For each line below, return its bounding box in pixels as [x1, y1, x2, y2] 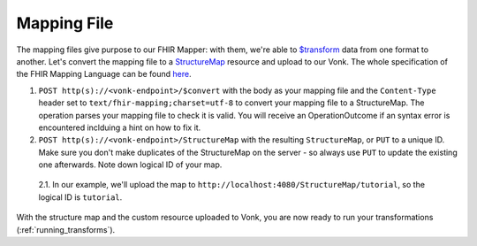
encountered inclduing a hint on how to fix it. [38, 122, 201, 133]
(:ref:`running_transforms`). [16, 224, 116, 234]
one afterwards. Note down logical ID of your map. [38, 159, 223, 170]
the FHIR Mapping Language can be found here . [16, 69, 192, 80]
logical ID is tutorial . [38, 191, 123, 203]
